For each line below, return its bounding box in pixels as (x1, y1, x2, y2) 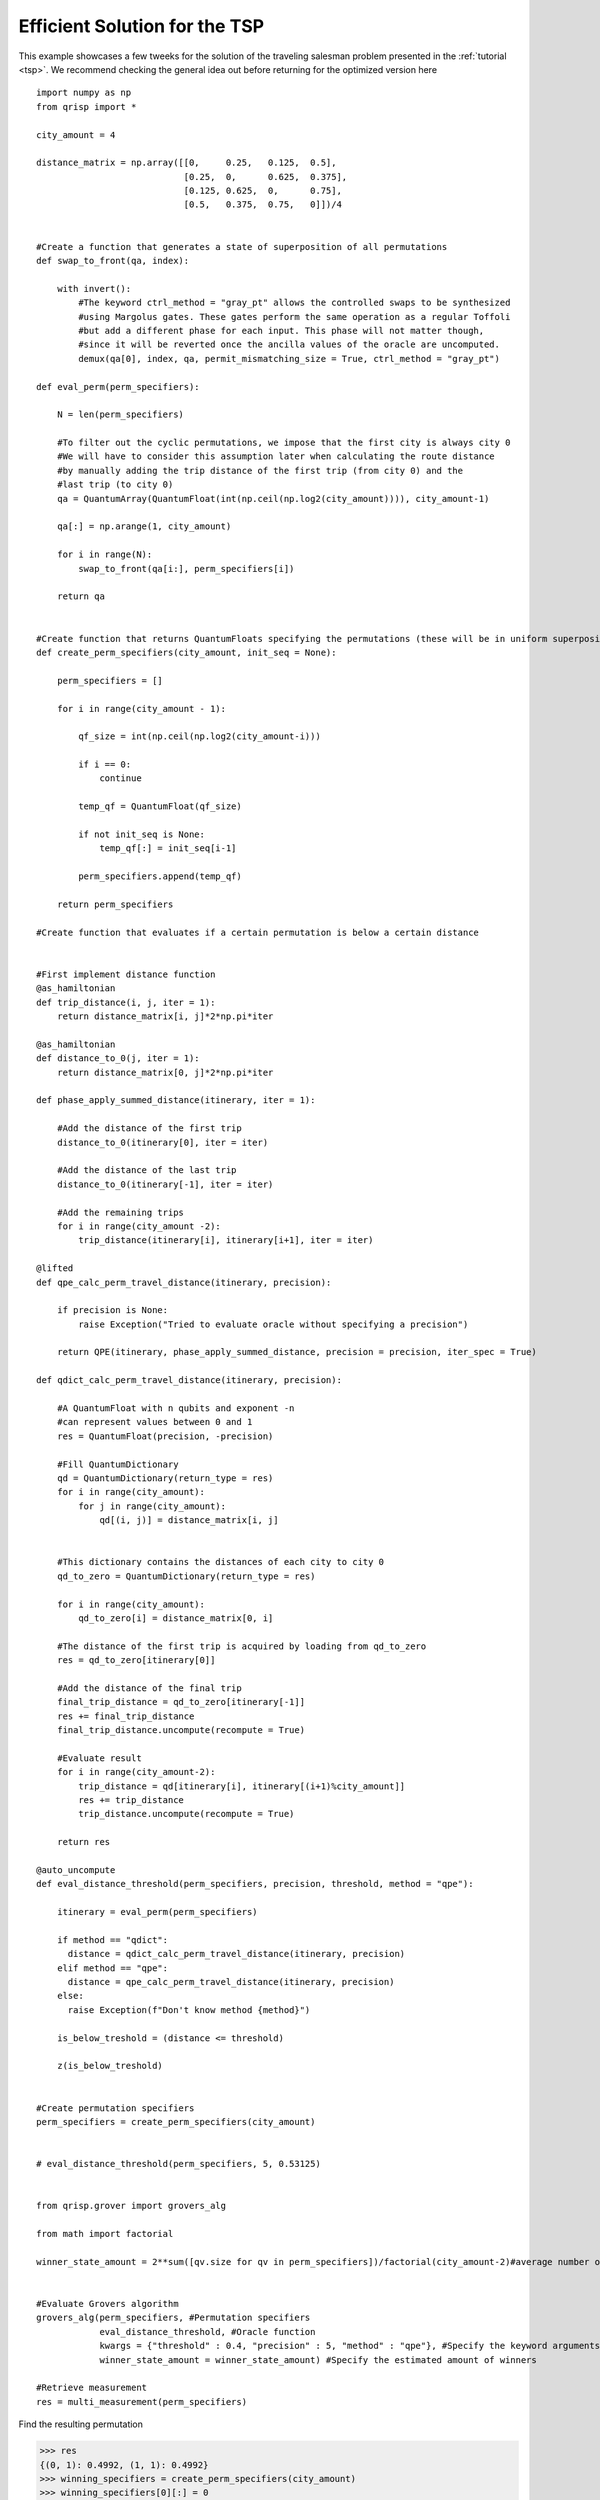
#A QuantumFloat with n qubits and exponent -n (56, 1403, 295, 1414)
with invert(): (56, 283, 132, 294)
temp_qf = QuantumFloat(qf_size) (78, 801, 242, 812)
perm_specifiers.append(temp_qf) (78, 871, 242, 882)
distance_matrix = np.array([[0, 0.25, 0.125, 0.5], (36, 157, 337, 169)
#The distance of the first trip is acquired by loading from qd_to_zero (56, 1640, 427, 1652)
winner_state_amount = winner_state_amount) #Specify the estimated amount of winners (99, 2354, 537, 2365)
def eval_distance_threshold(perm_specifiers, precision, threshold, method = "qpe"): (36, 1878, 474, 1890)
